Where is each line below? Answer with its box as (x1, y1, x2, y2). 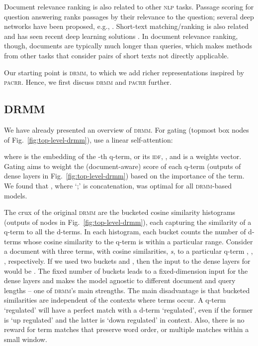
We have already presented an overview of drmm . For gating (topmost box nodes (4, 124, 249, 135)
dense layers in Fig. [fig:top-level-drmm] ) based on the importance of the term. (4, 171, 245, 181)
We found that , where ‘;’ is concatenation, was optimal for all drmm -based (4, 180, 232, 190)
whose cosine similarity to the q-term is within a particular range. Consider (23, 236, 253, 246)
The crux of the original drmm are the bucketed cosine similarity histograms (4, 207, 236, 217)
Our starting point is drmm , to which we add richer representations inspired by (4, 67, 244, 77)
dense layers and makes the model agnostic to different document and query (4, 275, 236, 286)
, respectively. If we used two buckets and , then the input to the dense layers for (4, 256, 251, 266)
